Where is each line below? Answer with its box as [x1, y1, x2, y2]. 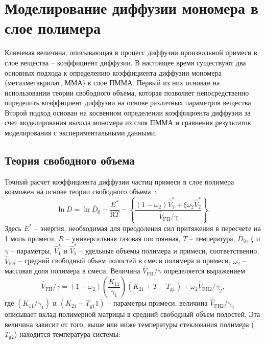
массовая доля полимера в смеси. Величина [5, 265, 140, 276]
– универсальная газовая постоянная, [66, 233, 181, 243]
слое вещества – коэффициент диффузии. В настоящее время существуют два [5, 57, 246, 67]
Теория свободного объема [5, 152, 135, 168]
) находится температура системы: [14, 329, 121, 339]
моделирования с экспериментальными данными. [5, 127, 157, 138]
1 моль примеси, [5, 233, 56, 243]
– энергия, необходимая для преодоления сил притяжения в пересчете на [34, 222, 261, 233]
